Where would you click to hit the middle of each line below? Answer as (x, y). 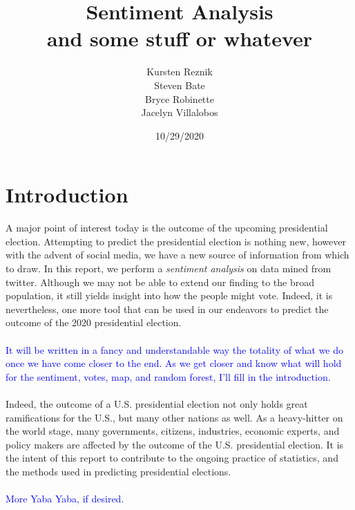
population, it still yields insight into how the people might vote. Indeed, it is (169, 295)
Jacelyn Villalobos (180, 112)
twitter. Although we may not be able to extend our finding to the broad (160, 282)
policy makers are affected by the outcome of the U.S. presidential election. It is (175, 444)
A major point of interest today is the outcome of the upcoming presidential (167, 228)
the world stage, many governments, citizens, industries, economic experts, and (173, 431)
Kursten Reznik (180, 72)
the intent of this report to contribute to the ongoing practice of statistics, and (172, 458)
